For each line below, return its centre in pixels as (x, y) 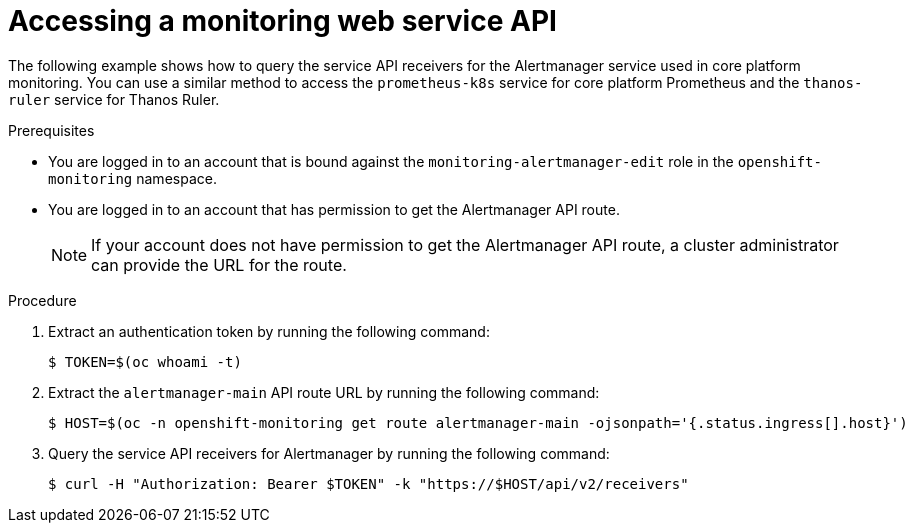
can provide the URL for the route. (219, 264)
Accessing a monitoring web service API (282, 21)
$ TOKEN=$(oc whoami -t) (145, 361)
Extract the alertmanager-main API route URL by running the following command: (324, 392)
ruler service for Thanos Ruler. (114, 99)
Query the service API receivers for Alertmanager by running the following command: (329, 453)
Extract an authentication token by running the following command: (269, 331)
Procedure (42, 300)
